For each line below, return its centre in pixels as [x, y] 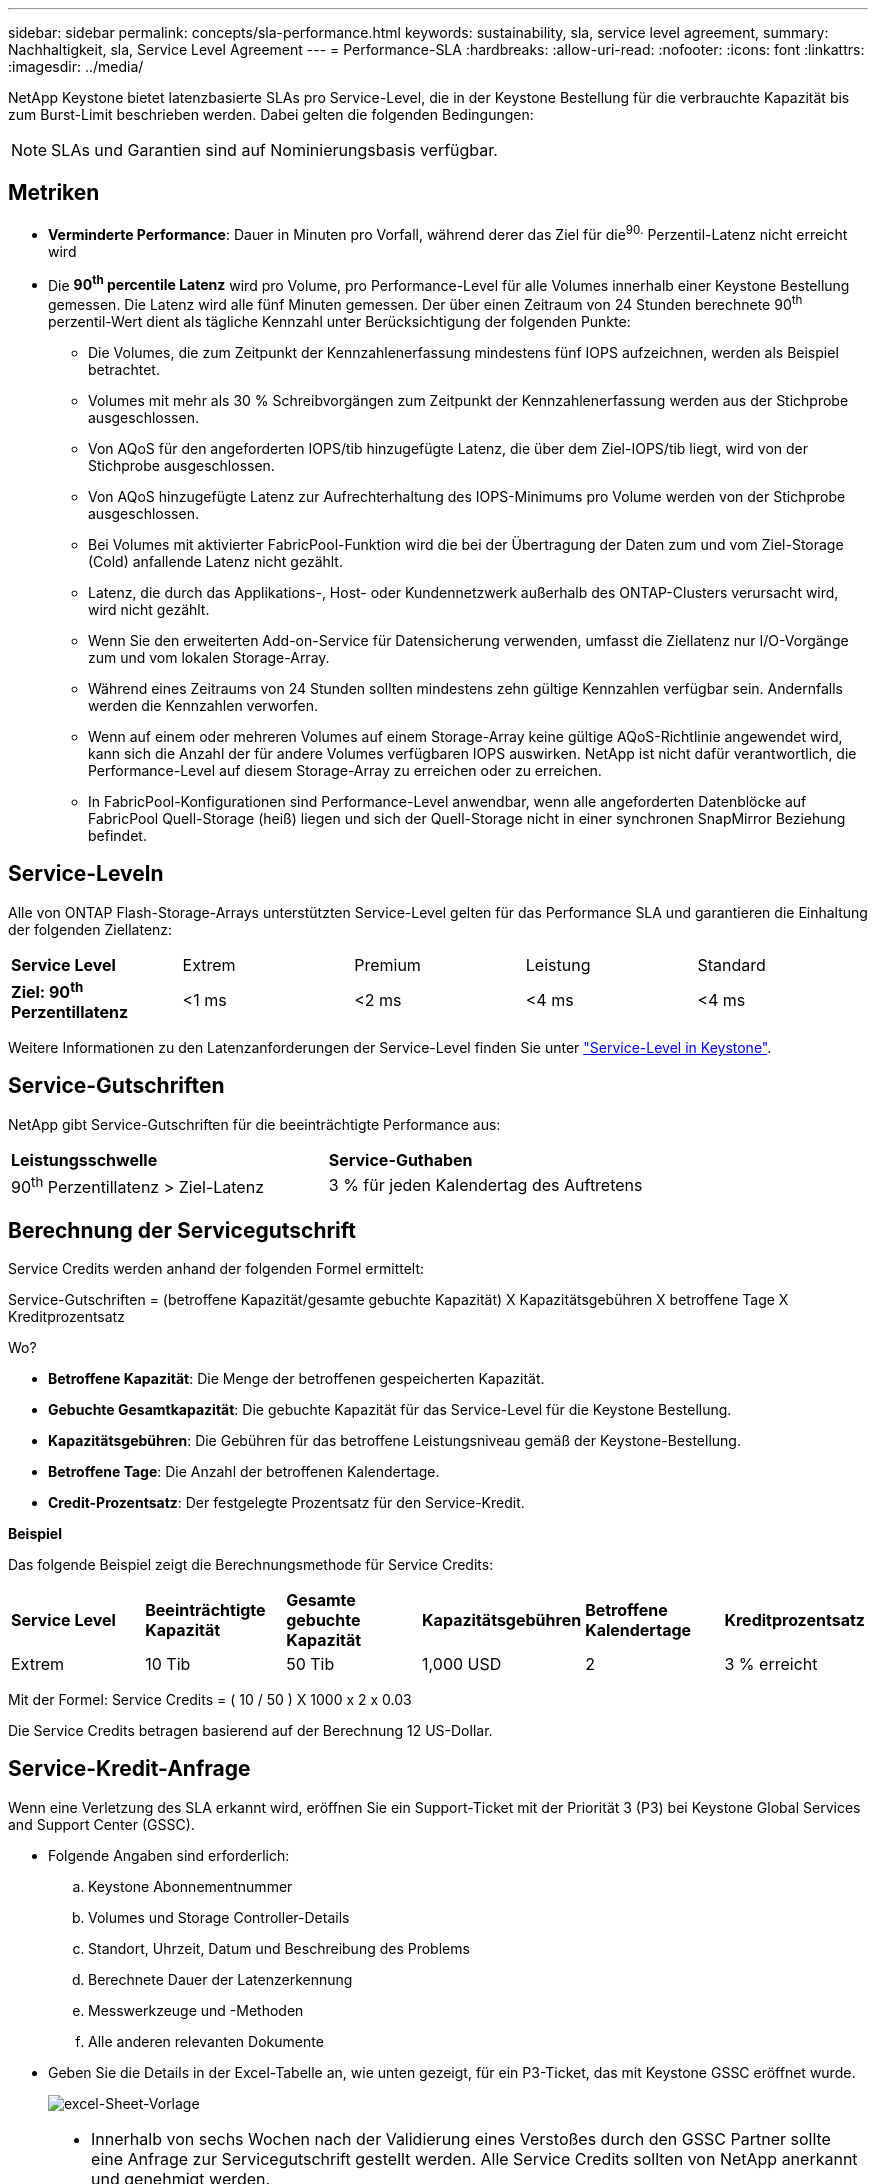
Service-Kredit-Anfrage [129, 1769]
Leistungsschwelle [84, 1159]
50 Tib [310, 1664]
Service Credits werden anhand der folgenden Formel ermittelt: [216, 1268]
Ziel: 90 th [47, 990]
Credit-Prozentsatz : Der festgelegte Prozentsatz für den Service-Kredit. [286, 1502]
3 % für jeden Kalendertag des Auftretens [485, 1185]
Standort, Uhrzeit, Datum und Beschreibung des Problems [279, 1948]
